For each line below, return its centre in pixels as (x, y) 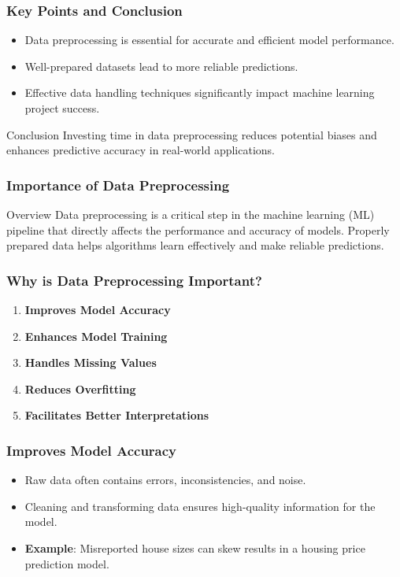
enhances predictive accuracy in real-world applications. (141, 150)
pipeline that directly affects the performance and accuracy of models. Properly (198, 229)
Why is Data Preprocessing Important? (134, 280)
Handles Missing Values (91, 362)
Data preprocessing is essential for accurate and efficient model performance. (209, 40)
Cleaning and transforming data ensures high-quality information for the (200, 506)
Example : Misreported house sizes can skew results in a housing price (195, 547)
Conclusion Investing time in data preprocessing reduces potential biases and (192, 134)
